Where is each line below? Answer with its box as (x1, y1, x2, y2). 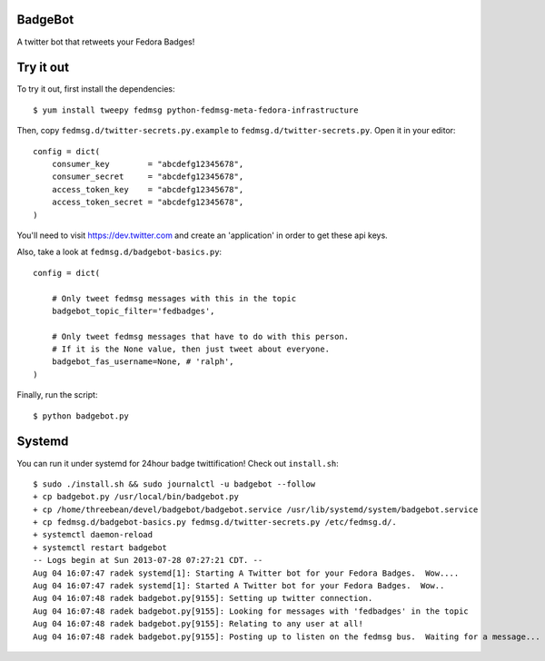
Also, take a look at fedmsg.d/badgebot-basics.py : (16, 246, 223, 258)
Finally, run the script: (16, 390, 98, 400)
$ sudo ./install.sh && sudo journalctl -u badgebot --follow (33, 478, 316, 489)
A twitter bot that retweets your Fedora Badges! (16, 36, 195, 47)
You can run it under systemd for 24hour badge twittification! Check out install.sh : (16, 458, 340, 469)
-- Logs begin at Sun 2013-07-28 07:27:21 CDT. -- (33, 555, 263, 566)
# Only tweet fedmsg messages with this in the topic (51, 293, 297, 303)
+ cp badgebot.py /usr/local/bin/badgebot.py (33, 491, 240, 502)
